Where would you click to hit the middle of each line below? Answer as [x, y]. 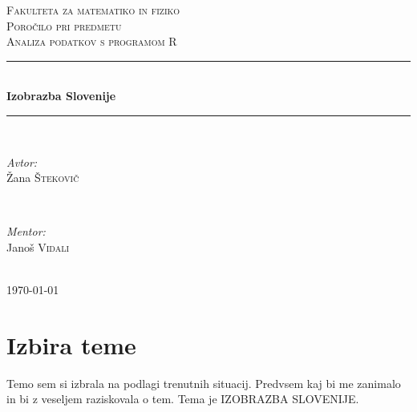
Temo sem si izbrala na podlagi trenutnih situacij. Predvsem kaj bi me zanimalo [204, 383]
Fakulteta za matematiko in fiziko [93, 10]
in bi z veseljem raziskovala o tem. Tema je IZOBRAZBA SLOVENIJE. [183, 399]
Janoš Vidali [38, 246]
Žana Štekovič [43, 178]
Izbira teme [71, 344]
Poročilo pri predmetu [64, 25]
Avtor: [22, 162]
